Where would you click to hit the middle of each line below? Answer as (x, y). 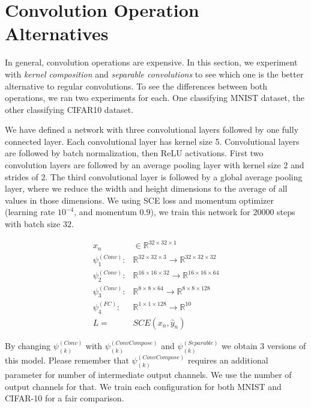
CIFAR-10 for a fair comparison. (65, 398)
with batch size (33, 224)
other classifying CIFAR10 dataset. (69, 109)
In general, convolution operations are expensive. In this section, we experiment (151, 62)
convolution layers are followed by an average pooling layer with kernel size (143, 165)
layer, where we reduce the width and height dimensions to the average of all (146, 188)
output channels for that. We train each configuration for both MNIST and (143, 386)
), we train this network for (200, 212)
